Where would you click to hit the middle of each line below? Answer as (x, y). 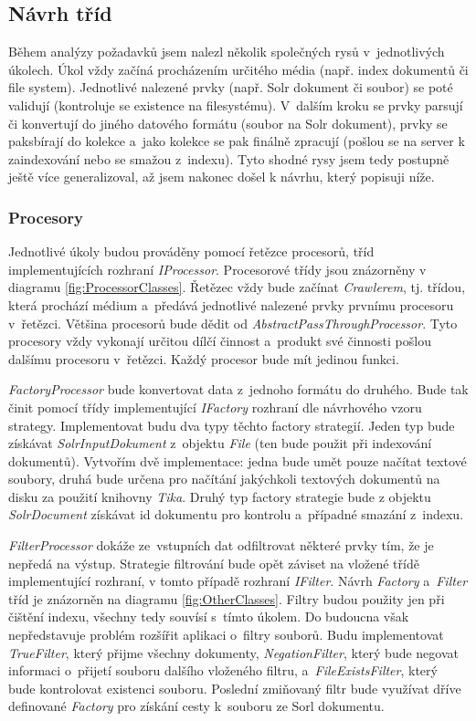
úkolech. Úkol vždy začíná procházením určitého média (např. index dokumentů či (238, 69)
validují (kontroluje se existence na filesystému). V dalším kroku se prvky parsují (236, 104)
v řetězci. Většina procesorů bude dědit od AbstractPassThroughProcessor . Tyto (233, 323)
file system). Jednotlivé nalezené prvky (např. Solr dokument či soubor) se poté (231, 87)
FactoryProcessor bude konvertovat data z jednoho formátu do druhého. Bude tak (238, 389)
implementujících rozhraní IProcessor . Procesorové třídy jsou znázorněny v (217, 269)
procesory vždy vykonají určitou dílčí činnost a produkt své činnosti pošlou (220, 341)
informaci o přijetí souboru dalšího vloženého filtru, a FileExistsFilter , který (223, 670)
